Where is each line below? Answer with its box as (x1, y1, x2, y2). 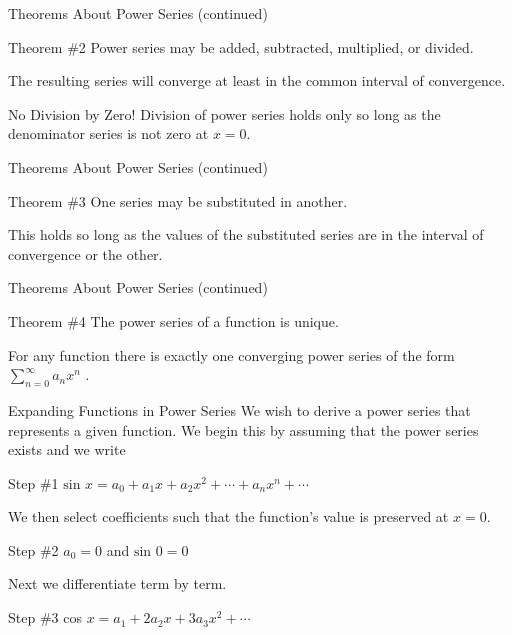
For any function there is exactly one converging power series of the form (8, 344, 455, 365)
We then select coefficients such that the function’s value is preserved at (8, 506, 449, 527)
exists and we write (8, 439, 126, 460)
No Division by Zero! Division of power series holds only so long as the (8, 103, 441, 124)
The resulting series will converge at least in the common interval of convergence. (8, 70, 506, 91)
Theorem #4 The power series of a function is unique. (8, 310, 339, 331)
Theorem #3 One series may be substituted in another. (8, 190, 348, 211)
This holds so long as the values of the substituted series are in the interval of (8, 224, 484, 245)
